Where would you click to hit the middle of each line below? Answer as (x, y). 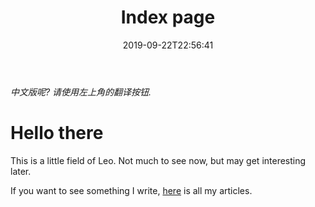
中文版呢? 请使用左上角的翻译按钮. (81, 92)
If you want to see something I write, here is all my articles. (131, 190)
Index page (168, 17)
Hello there (57, 133)
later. (21, 171)
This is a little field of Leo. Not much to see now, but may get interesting (158, 160)
